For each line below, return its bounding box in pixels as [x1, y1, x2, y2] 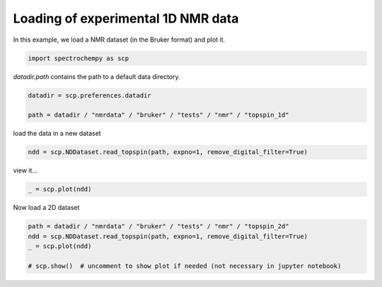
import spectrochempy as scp [28, 54, 129, 62]
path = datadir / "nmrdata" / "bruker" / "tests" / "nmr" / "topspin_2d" [28, 223, 289, 230]
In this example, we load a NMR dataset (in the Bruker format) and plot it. [13, 35, 226, 44]
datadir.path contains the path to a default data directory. [13, 72, 180, 81]
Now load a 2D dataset [13, 204, 80, 212]
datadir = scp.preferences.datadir [28, 91, 151, 99]
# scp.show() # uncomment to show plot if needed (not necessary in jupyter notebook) [28, 262, 342, 270]
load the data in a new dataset [13, 129, 102, 138]
